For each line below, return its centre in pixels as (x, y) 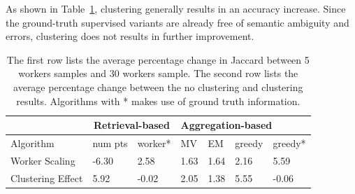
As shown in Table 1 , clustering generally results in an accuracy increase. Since (176, 8)
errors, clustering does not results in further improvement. (130, 36)
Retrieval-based (132, 125)
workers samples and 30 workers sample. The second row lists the (158, 73)
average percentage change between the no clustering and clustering (158, 86)
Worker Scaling (43, 160)
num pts (110, 143)
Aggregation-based (226, 125)
